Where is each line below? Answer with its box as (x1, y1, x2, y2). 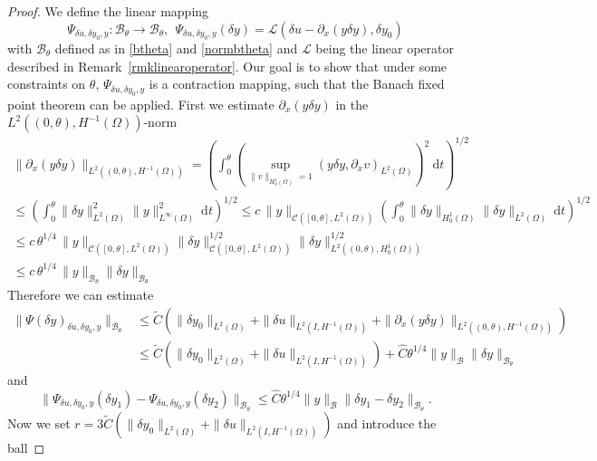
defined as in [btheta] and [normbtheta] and (54, 39, 298, 57)
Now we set (7, 413, 71, 432)
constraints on (7, 74, 86, 93)
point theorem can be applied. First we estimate (7, 94, 274, 113)
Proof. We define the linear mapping (7, 2, 209, 20)
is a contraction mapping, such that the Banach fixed (149, 74, 445, 93)
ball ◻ (7, 437, 45, 456)
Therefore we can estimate (7, 285, 154, 304)
